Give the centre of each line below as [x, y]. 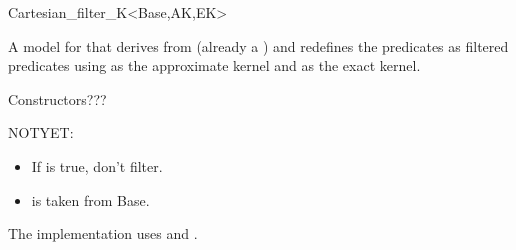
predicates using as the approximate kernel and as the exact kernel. [214, 65]
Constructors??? [57, 98]
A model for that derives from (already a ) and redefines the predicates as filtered [258, 45]
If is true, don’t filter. [97, 165]
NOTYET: [41, 132]
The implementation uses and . [103, 233]
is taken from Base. [90, 199]
